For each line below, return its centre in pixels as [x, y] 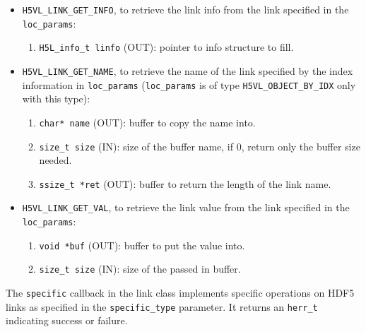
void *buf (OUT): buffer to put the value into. [142, 245]
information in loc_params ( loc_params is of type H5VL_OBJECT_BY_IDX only [189, 84]
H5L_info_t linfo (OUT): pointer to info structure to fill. [166, 47]
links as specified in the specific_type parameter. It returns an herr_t [162, 306]
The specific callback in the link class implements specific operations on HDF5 [180, 293]
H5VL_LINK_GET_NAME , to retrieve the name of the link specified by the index [188, 70]
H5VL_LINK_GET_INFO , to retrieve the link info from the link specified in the [185, 9]
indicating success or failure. [67, 320]
